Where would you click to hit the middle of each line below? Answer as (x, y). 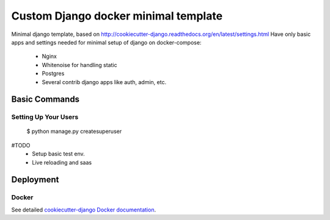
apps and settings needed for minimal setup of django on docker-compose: (106, 42)
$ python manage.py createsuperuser (74, 132)
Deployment (35, 180)
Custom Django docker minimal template (117, 16)
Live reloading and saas (62, 162)
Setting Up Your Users (45, 117)
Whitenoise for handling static (79, 65)
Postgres (53, 74)
